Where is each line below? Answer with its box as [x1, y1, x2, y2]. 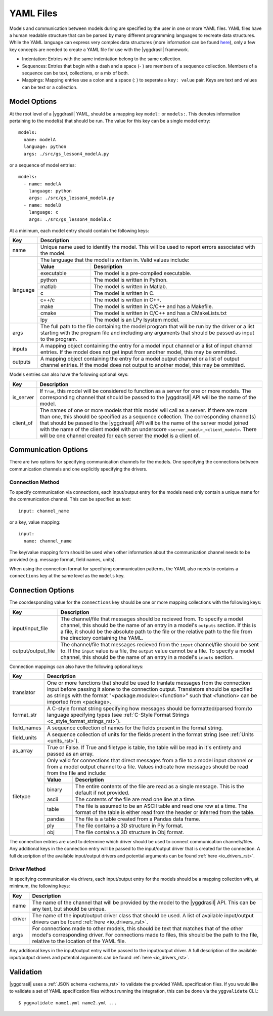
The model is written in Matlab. [94, 283, 167, 290]
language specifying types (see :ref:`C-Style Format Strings [47, 712, 190, 719]
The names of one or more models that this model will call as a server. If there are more [39, 407, 248, 414]
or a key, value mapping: [9, 519, 61, 525]
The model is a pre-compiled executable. [94, 270, 192, 277]
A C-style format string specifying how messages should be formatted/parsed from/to [47, 705, 252, 712]
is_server [12, 394, 34, 401]
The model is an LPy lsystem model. [94, 317, 179, 324]
